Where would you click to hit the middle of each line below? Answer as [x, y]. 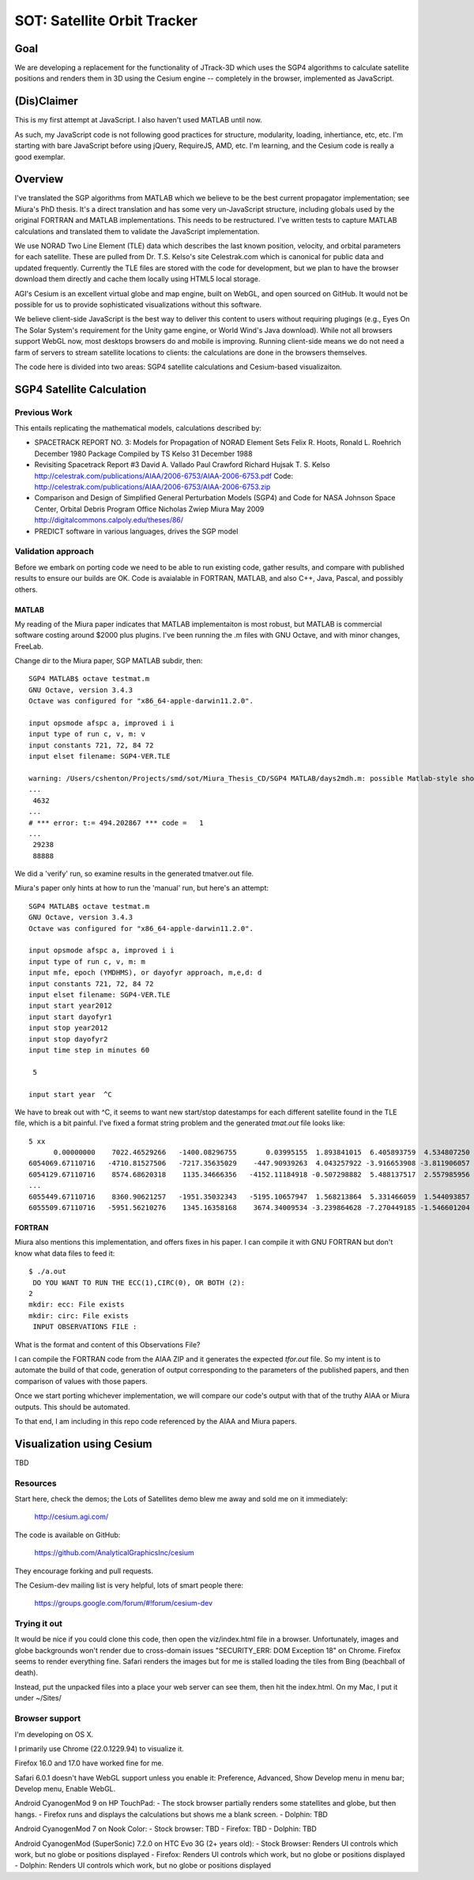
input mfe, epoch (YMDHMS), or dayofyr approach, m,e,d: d [145, 973]
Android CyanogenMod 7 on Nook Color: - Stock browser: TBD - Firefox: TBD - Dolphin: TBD [166, 1829]
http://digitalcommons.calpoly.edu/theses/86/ [109, 520]
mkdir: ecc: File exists [77, 1305]
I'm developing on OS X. [54, 1734]
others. [26, 590]
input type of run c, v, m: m [87, 961]
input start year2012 [70, 1006]
